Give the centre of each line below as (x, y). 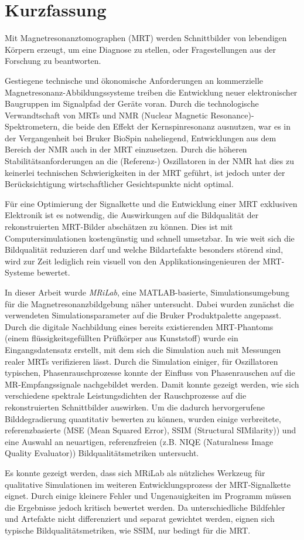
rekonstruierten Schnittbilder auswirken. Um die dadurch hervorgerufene (135, 407)
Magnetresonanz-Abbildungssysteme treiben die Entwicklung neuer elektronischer (151, 92)
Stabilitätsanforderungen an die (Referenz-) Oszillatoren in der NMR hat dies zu (149, 161)
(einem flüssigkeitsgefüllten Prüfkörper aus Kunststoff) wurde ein (122, 338)
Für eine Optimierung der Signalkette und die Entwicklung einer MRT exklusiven (151, 203)
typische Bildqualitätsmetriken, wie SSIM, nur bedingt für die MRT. (128, 530)
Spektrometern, (33, 126)
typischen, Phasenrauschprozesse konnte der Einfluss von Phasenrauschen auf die (150, 373)
